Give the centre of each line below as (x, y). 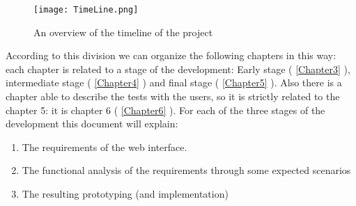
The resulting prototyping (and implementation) (125, 193)
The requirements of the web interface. (105, 146)
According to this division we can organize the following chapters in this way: (171, 55)
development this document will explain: (92, 124)
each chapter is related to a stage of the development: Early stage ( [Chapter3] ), (178, 69)
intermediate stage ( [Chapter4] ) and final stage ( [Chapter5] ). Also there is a (174, 82)
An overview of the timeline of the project (123, 32)
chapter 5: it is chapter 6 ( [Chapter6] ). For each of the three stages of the (165, 110)
